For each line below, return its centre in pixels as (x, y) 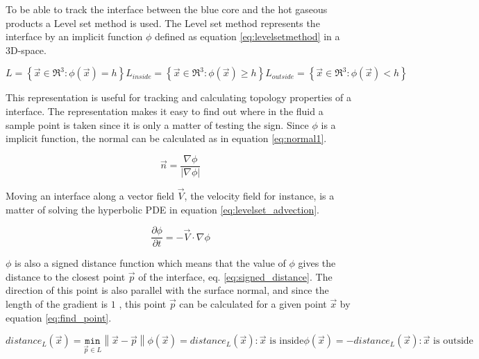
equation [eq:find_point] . (59, 317)
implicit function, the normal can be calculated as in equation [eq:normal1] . (166, 138)
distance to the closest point (66, 276)
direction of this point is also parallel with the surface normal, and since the (167, 290)
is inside (287, 341)
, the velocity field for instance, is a (259, 196)
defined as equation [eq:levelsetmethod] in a (247, 36)
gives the (317, 263)
